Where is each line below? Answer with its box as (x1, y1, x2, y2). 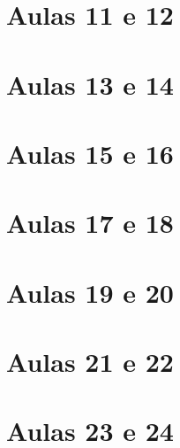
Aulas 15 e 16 (6, 135, 174, 171)
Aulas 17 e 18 (6, 205, 174, 241)
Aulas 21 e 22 (6, 344, 174, 380)
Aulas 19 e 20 (6, 274, 174, 310)
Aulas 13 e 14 (6, 66, 174, 102)
